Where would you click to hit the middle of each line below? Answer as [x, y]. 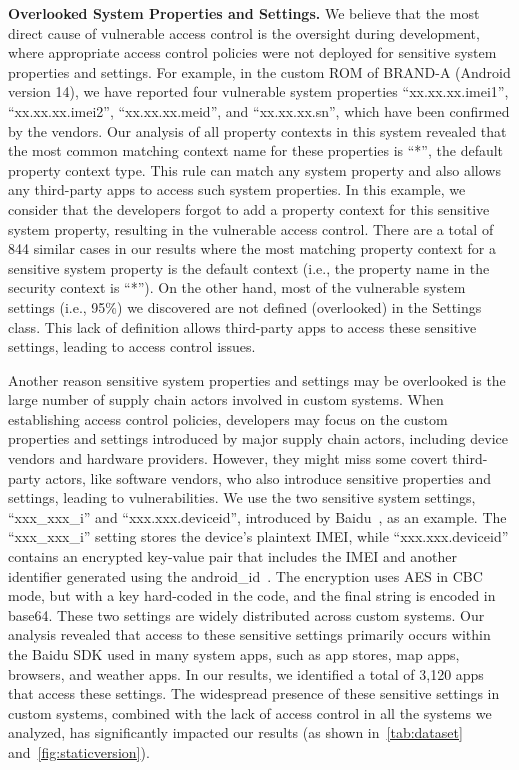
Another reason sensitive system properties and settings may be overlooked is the [257, 379]
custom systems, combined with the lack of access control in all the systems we [250, 712]
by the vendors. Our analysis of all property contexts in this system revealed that [257, 130]
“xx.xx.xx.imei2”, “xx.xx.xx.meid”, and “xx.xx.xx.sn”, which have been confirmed [259, 110]
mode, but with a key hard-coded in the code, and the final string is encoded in [252, 595]
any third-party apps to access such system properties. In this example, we [237, 189]
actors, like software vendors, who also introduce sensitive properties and [268, 477]
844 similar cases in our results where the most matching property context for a [252, 248]
